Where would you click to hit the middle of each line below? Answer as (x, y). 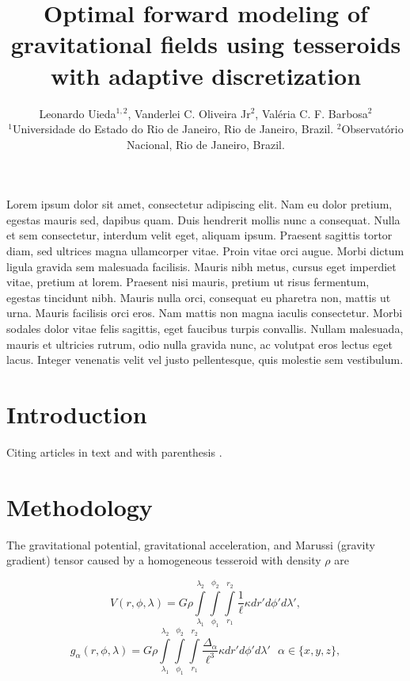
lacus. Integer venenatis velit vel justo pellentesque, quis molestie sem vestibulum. (205, 360)
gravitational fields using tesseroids (206, 44)
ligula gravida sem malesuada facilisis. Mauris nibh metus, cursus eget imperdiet (201, 266)
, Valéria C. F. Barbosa (311, 113)
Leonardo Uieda (78, 113)
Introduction (77, 414)
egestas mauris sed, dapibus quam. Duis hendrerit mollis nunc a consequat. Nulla (203, 219)
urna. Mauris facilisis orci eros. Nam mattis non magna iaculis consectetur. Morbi (205, 313)
